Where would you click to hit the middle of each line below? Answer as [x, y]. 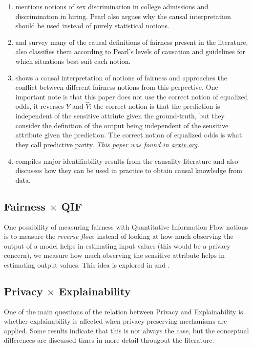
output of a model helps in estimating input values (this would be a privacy [117, 245]
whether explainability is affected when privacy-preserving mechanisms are [116, 321]
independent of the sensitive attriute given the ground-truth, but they [120, 116]
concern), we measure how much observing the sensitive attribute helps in [115, 255]
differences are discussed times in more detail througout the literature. [109, 340]
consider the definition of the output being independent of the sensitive [122, 125]
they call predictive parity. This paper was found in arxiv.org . [107, 144]
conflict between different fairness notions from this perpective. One [117, 87]
